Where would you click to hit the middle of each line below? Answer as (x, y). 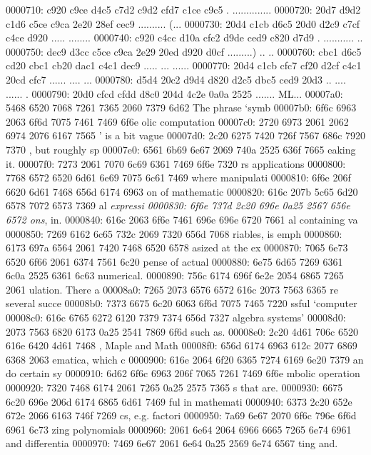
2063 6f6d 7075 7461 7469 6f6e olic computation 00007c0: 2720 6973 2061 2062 (177, 121)
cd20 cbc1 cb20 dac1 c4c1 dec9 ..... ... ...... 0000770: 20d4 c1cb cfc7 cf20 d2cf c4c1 (184, 65)
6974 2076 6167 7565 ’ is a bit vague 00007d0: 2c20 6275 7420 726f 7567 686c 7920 (186, 135)
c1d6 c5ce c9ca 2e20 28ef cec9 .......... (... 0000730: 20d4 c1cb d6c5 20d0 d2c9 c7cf (183, 23)
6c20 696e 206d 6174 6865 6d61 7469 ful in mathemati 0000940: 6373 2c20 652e (179, 401)
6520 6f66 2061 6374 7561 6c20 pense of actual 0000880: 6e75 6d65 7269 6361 (174, 261)
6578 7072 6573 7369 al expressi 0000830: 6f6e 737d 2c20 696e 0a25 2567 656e (178, 205)
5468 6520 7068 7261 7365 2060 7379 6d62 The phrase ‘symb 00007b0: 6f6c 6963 (181, 107)
